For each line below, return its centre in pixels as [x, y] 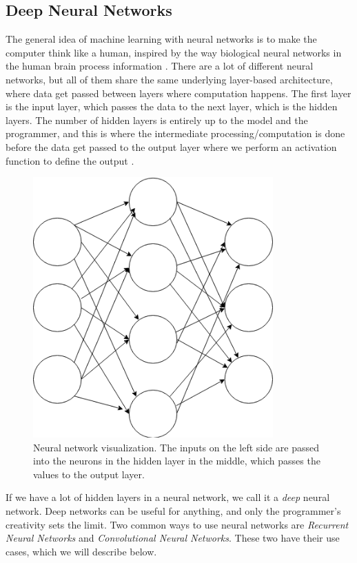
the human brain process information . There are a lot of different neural [160, 66]
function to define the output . [70, 160]
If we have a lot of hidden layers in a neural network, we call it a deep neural [168, 497]
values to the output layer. [89, 474]
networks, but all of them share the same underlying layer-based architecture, [169, 79]
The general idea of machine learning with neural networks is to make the [161, 39]
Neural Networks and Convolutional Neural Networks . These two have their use [173, 538]
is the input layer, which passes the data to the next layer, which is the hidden [172, 106]
